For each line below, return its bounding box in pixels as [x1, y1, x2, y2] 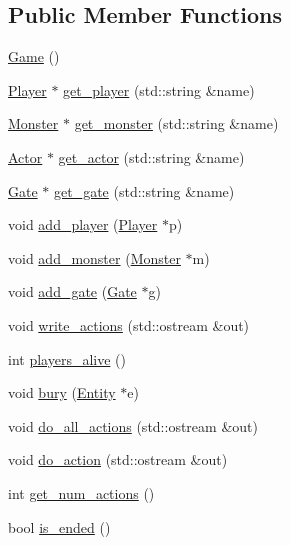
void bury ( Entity [8, 382, 116, 403]
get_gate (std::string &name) [54, 180, 235, 201]
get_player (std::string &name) [63, 79, 255, 100]
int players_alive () [8, 348, 126, 369]
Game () [8, 46, 60, 67]
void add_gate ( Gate [8, 281, 137, 302]
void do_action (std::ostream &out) [8, 449, 228, 470]
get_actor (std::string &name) [58, 146, 245, 167]
